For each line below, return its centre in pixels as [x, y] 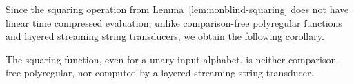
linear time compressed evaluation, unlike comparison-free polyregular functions [174, 22]
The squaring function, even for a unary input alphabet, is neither [146, 59]
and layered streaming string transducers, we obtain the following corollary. [165, 36]
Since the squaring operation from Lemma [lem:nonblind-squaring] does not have [177, 9]
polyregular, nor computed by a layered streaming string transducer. [169, 73]
